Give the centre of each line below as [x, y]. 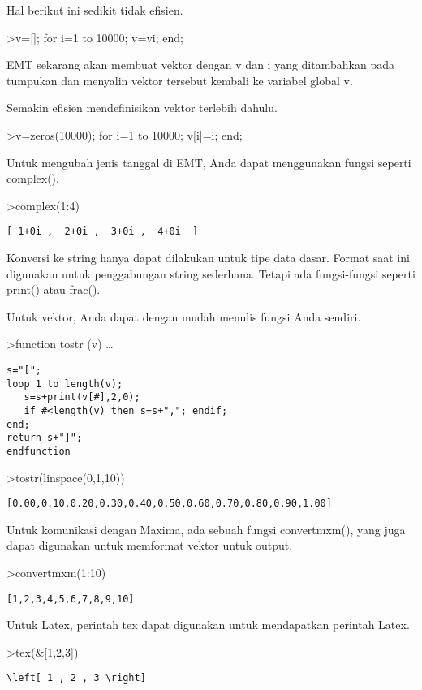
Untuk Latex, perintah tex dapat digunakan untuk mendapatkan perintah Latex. [208, 625]
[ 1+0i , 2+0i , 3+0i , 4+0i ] [103, 232]
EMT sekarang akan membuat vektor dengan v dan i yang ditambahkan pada [200, 65]
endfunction [39, 451]
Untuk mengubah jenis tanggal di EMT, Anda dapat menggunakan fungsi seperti [209, 162]
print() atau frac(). [54, 289]
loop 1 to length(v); [65, 384]
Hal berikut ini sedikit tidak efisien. [95, 10]
